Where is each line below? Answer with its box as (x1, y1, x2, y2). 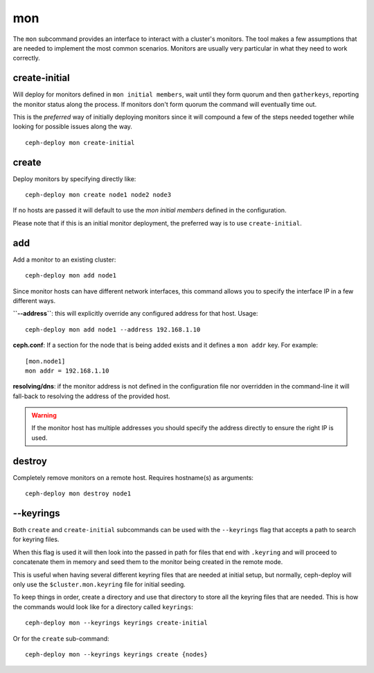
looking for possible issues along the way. (12, 122, 133, 131)
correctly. (12, 54, 41, 62)
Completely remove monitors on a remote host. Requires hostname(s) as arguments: (12, 473, 254, 482)
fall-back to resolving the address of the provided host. (12, 392, 170, 400)
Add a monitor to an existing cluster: (12, 255, 116, 264)
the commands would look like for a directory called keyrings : (12, 602, 194, 611)
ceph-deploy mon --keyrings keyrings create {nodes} (25, 650, 208, 658)
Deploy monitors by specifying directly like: (12, 174, 136, 183)
